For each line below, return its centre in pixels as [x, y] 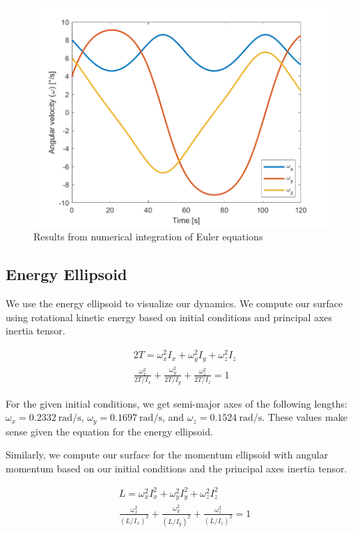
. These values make [305, 417]
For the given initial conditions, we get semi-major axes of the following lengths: [176, 403]
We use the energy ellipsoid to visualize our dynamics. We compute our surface [174, 303]
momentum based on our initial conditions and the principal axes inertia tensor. [176, 468]
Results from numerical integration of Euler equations [148, 237]
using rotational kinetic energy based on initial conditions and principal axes [169, 317]
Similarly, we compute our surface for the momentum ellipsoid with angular [167, 455]
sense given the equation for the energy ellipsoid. [109, 431]
